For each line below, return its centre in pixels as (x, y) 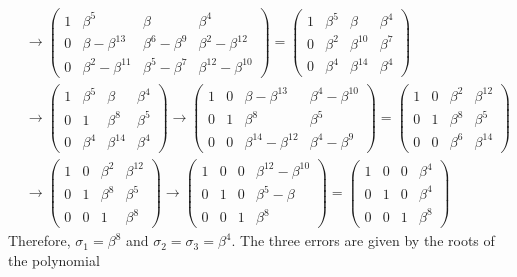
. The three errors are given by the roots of (363, 240)
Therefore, (39, 240)
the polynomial (54, 259)
